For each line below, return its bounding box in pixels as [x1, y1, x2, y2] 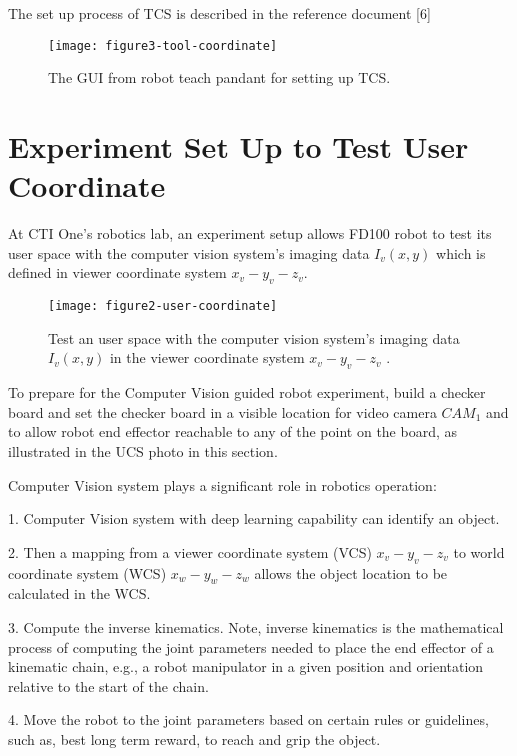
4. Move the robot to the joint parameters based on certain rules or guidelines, [8, 709, 489, 730]
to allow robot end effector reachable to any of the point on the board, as [8, 421, 458, 442]
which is [436, 242, 486, 263]
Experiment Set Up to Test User [8, 126, 469, 167]
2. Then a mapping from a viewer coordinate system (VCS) [8, 541, 372, 562]
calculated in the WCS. [8, 583, 151, 604]
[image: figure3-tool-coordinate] [48, 38, 278, 53]
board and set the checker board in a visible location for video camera [8, 401, 437, 422]
